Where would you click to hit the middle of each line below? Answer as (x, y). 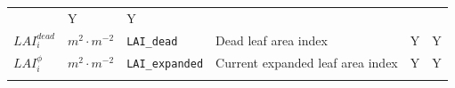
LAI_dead (152, 41)
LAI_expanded (165, 64)
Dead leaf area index (272, 40)
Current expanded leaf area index (307, 62)
